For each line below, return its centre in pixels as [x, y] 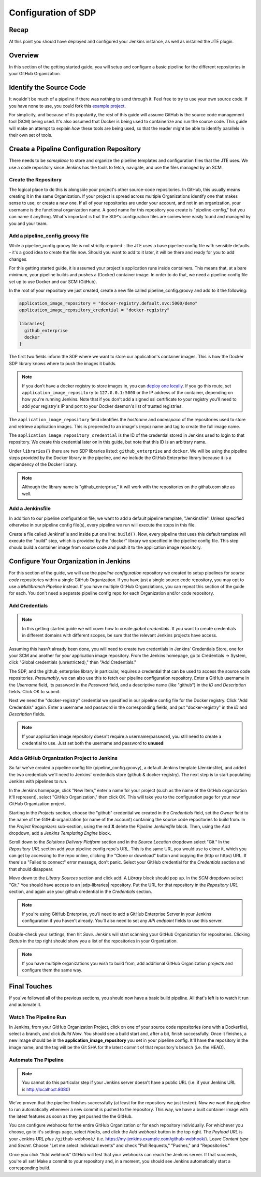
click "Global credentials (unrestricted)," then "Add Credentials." [72, 662]
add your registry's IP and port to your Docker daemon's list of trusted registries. [102, 406]
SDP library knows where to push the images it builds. [63, 363]
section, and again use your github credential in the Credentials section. [80, 891]
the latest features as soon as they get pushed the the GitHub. [71, 1116]
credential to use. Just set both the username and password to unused [93, 743]
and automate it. [25, 1005]
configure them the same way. [52, 970]
